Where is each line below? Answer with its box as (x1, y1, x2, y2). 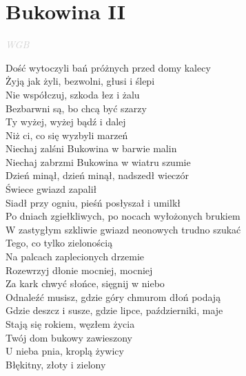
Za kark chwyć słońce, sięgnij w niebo (6, 276, 165, 291)
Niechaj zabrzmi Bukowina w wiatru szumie (6, 154, 191, 169)
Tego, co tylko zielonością (6, 236, 113, 250)
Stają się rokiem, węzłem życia (6, 317, 135, 331)
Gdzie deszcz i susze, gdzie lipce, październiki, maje (6, 303, 223, 317)
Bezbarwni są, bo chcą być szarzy (6, 101, 147, 115)
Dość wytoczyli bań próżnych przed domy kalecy (6, 60, 211, 74)
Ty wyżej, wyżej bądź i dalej (6, 114, 126, 129)
